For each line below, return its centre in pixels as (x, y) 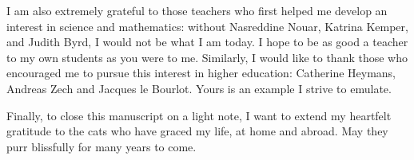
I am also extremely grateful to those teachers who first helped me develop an (197, 10)
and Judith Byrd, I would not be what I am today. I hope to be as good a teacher (207, 42)
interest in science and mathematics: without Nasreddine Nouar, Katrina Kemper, (207, 26)
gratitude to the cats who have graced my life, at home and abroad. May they (197, 131)
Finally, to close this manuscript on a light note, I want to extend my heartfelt (199, 115)
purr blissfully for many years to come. (102, 146)
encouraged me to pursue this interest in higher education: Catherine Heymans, (201, 73)
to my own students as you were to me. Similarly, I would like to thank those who (207, 57)
